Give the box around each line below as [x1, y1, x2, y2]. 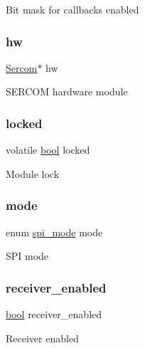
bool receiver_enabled [6, 307, 102, 322]
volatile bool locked [6, 142, 90, 157]
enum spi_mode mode [6, 224, 103, 239]
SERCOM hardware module [6, 84, 128, 99]
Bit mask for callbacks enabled [6, 2, 139, 16]
